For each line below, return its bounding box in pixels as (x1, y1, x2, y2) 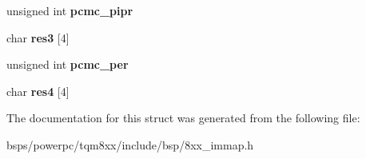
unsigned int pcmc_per (6, 56, 129, 73)
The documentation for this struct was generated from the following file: (6, 109, 360, 126)
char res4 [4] (6, 82, 70, 99)
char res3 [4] (6, 29, 70, 46)
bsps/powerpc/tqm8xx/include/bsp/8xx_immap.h (6, 136, 254, 153)
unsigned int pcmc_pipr (6, 2, 133, 18)
